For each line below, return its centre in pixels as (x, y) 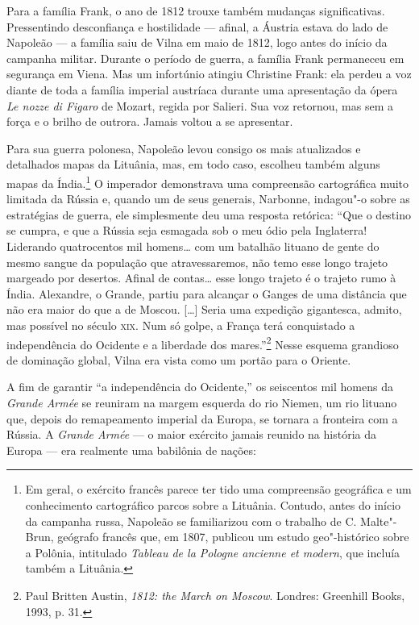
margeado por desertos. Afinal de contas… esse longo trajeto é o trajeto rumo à (201, 278)
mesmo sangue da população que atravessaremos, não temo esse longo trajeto (197, 262)
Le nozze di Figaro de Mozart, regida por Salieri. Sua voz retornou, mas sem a (200, 105)
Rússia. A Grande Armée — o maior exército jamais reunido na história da (191, 434)
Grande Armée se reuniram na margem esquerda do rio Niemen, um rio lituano (202, 402)
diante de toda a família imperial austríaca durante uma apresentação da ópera (202, 89)
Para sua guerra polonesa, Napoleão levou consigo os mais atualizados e (184, 148)
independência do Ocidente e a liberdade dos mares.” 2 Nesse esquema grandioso (203, 343)
